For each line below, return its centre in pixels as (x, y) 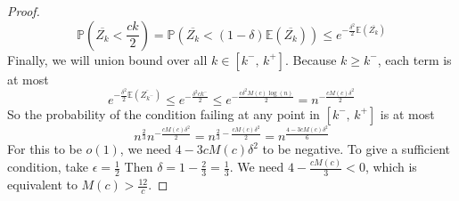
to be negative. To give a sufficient (356, 149)
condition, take (48, 167)
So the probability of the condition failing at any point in (164, 113)
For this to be (45, 149)
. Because (311, 59)
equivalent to (42, 185)
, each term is (414, 59)
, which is (391, 167)
